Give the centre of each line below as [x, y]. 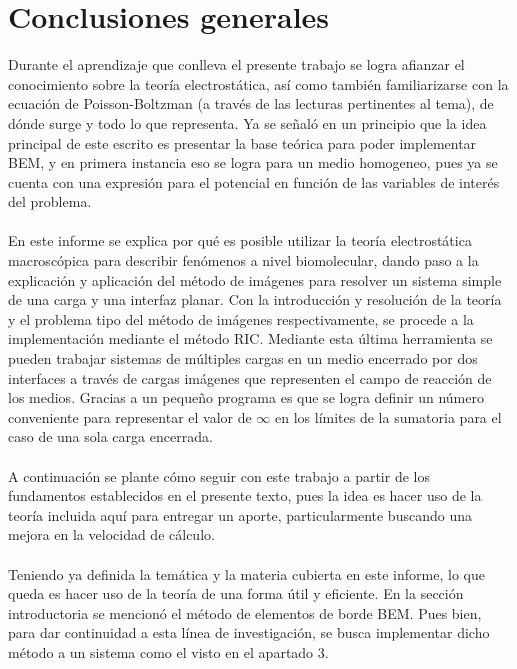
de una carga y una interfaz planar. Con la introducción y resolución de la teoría [255, 299]
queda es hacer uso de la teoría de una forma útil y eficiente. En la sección [236, 593]
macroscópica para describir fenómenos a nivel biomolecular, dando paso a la [243, 260]
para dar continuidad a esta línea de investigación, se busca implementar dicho [249, 632]
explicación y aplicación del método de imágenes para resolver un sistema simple [255, 279]
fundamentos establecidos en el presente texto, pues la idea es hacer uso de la [245, 495]
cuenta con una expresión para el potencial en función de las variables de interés [254, 181]
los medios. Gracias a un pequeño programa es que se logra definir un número [246, 397]
